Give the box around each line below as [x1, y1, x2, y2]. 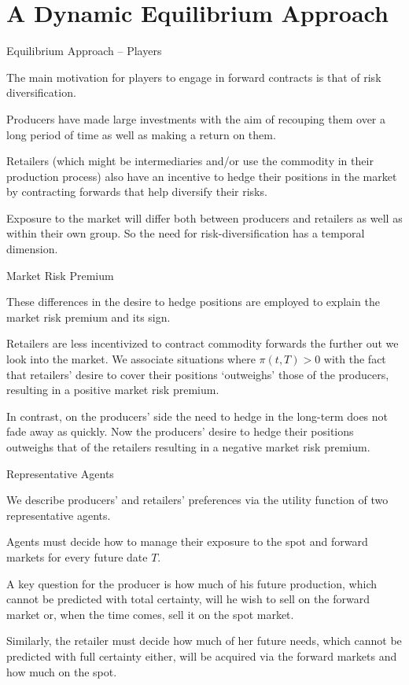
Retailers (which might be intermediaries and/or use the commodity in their [6, 153, 374, 169]
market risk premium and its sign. [6, 308, 171, 325]
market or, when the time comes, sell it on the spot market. [6, 606, 294, 622]
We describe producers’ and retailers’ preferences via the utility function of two [6, 492, 389, 508]
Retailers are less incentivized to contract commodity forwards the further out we [6, 335, 399, 352]
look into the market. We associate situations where [6, 351, 256, 367]
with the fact [323, 351, 386, 367]
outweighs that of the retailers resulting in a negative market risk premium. [6, 439, 370, 455]
